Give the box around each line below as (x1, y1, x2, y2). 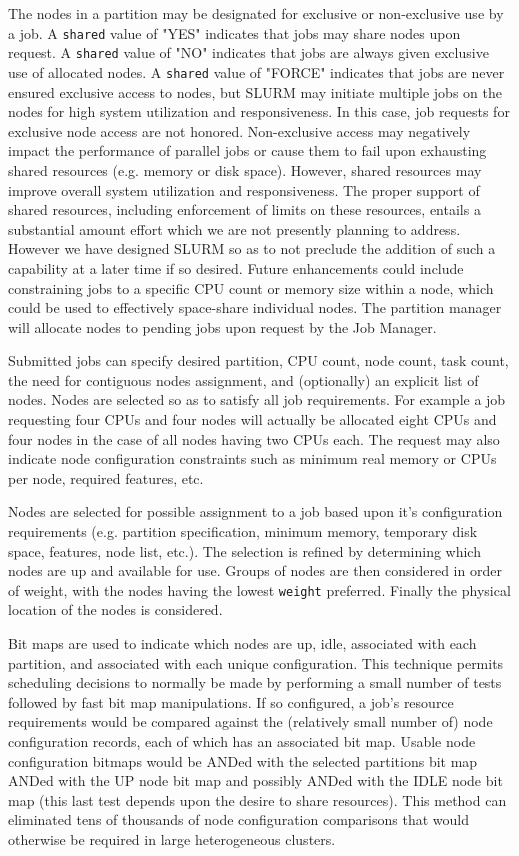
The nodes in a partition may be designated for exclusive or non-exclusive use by (8, 3, 504, 23)
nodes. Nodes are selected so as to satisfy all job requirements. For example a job (8, 389, 506, 410)
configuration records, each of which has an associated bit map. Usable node (8, 731, 476, 752)
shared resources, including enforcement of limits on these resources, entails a (8, 199, 481, 220)
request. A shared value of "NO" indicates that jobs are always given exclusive (8, 42, 489, 63)
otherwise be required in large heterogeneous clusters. (8, 829, 336, 849)
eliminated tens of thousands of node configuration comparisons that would (8, 809, 469, 830)
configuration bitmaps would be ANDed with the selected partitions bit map (8, 750, 478, 771)
